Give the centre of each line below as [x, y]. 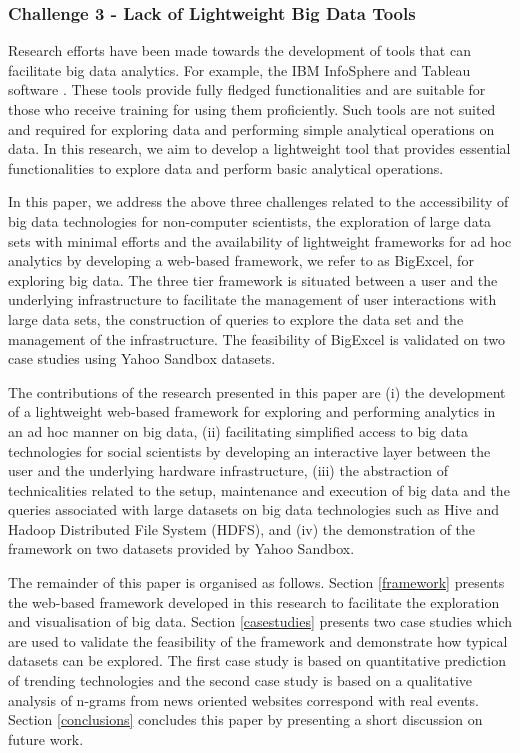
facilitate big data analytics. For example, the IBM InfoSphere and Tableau [239, 69]
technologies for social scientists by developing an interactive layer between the [249, 450]
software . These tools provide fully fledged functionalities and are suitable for [247, 89]
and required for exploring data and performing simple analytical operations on [251, 128]
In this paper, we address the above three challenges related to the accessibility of [258, 201]
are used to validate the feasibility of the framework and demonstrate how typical [258, 640]
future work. [46, 738]
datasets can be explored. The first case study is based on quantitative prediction [257, 660]
